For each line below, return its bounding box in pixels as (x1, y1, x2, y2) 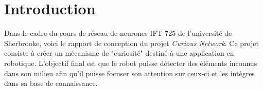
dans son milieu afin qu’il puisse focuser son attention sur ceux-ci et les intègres (4, 67, 255, 78)
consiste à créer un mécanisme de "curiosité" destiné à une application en (4, 48, 234, 58)
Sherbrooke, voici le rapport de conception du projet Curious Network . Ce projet (4, 37, 259, 48)
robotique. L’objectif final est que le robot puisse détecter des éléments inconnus (4, 57, 257, 68)
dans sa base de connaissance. (4, 78, 98, 88)
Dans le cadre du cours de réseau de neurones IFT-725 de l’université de (4, 28, 232, 38)
